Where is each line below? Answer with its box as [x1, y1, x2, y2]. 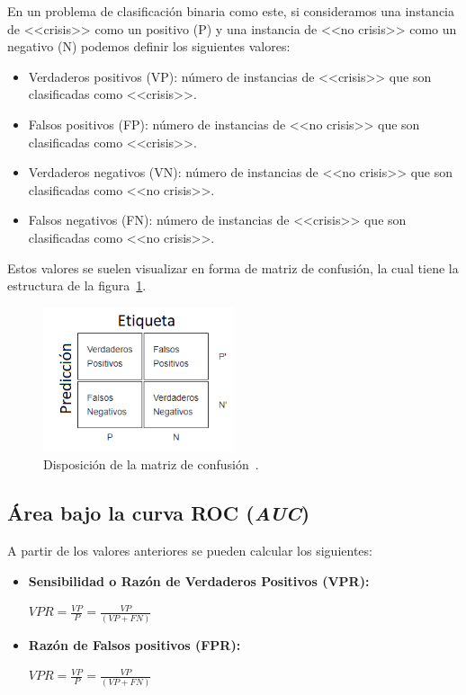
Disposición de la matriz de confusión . [43, 455, 259, 474]
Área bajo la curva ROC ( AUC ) [7, 499, 310, 527]
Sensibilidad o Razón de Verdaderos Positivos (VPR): [28, 571, 370, 590]
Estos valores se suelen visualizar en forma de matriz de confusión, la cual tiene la [7, 258, 459, 277]
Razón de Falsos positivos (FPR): [28, 635, 241, 654]
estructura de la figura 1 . [7, 276, 147, 295]
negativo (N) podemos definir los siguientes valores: [7, 37, 291, 56]
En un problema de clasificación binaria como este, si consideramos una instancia [7, 2, 454, 20]
